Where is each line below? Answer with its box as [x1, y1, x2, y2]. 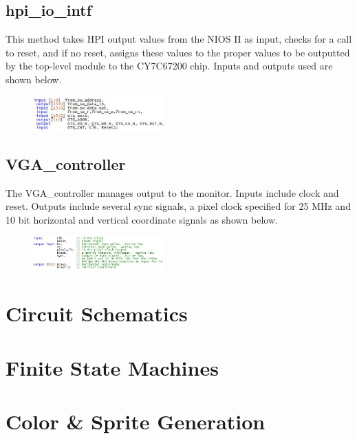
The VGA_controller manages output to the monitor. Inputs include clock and [6, 185, 339, 200]
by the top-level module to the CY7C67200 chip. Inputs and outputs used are [6, 58, 333, 73]
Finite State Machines [6, 353, 219, 381]
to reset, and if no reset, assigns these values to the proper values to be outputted [6, 45, 350, 59]
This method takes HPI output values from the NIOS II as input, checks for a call [6, 32, 352, 46]
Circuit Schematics [6, 299, 188, 328]
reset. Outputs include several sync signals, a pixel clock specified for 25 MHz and [6, 199, 351, 213]
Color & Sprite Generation [6, 407, 266, 435]
